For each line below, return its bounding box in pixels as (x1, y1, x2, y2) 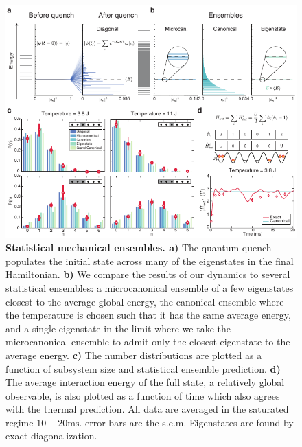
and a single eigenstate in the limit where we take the (5, 321, 231, 335)
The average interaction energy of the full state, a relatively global (5, 375, 285, 389)
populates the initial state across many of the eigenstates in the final (5, 253, 294, 268)
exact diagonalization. (5, 428, 97, 443)
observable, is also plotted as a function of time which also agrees (5, 388, 280, 402)
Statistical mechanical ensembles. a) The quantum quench (5, 240, 272, 255)
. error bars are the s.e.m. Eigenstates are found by (79, 415, 294, 429)
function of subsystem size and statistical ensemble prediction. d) (5, 361, 281, 376)
